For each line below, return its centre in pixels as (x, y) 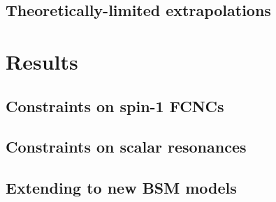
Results (42, 61)
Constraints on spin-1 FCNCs (115, 106)
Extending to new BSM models (121, 188)
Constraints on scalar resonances (126, 147)
